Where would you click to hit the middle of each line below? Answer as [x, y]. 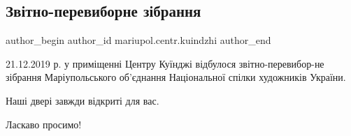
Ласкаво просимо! [44, 124]
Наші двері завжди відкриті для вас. [83, 100]
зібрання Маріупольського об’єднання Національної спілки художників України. [176, 77]
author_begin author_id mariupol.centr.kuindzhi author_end [138, 40]
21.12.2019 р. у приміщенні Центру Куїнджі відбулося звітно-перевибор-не [165, 63]
